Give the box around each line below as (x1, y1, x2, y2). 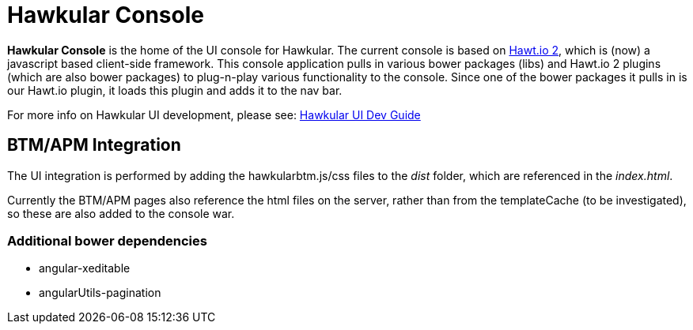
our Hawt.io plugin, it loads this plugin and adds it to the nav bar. (7, 83, 343, 97)
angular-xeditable (39, 261, 131, 276)
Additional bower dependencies (7, 232, 207, 249)
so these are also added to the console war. (7, 206, 235, 220)
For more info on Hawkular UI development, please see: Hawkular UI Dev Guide (7, 107, 421, 122)
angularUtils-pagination (39, 286, 161, 300)
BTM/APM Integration (7, 135, 181, 156)
